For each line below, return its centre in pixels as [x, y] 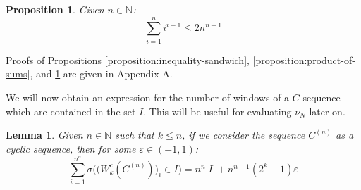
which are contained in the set [71, 111]
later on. [327, 111]
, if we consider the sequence [244, 135]
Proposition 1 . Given [55, 9]
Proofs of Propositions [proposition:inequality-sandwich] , [128, 59]
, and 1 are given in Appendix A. [101, 74]
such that [135, 135]
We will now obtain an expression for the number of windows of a [148, 97]
